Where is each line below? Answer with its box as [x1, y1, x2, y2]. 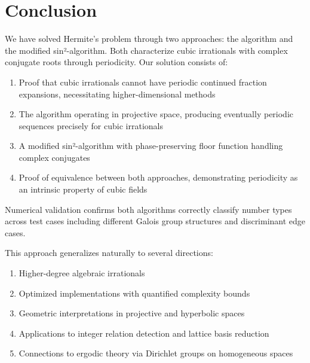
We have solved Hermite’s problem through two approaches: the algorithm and [5, 32, 293, 45]
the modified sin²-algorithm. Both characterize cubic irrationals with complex [5, 44, 288, 56]
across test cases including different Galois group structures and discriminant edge [5, 215, 306, 227]
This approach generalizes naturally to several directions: [5, 246, 213, 259]
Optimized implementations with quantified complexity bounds [19, 286, 250, 299]
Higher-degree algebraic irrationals [19, 267, 145, 279]
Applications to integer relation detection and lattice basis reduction [19, 327, 269, 339]
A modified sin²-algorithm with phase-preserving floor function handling [19, 139, 283, 152]
